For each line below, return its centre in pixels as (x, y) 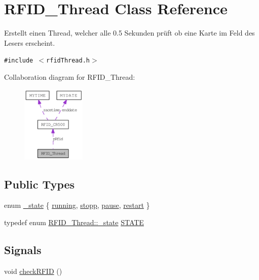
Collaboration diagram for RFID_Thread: (70, 76)
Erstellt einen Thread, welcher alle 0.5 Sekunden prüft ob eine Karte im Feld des (129, 33)
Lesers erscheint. (30, 42)
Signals (23, 250)
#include (19, 61)
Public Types (40, 184)
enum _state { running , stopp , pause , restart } (77, 205)
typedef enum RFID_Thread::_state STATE (74, 222)
